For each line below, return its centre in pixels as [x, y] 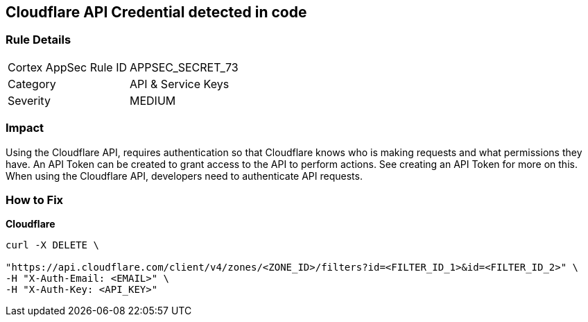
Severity [29, 100]
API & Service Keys [180, 84]
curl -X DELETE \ [52, 245]
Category [32, 84]
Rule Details [38, 40]
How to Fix [35, 200]
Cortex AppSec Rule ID [68, 67]
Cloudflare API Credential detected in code [156, 12]
